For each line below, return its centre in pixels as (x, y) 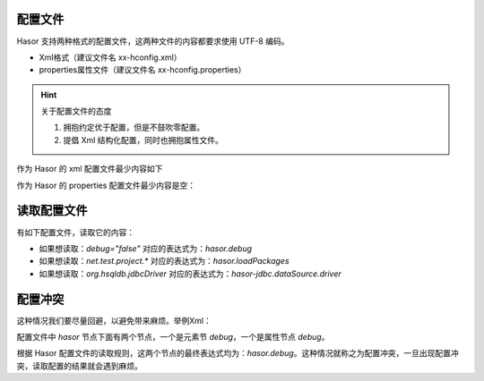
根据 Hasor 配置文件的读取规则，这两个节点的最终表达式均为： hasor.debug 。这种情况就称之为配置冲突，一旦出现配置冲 (238, 353)
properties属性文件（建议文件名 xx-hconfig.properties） (143, 70)
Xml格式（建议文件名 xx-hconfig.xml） (110, 57)
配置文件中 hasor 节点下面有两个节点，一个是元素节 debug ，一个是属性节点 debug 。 (173, 337)
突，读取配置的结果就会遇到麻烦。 (79, 366)
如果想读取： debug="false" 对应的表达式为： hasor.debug (146, 248)
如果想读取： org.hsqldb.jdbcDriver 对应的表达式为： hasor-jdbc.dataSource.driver (190, 274)
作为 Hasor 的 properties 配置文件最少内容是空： (106, 185)
